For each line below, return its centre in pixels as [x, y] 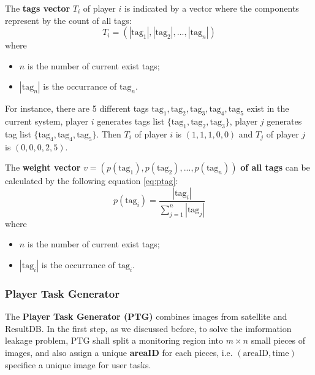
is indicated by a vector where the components [211, 8]
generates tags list [131, 121]
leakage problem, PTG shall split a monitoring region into [114, 340]
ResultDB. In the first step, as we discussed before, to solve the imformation [148, 328]
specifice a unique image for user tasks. [78, 364]
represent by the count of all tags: [68, 20]
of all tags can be [275, 167]
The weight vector [43, 167]
